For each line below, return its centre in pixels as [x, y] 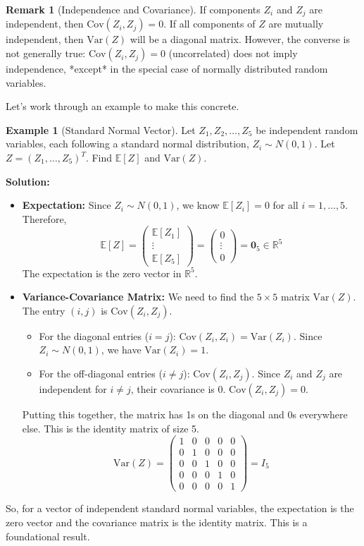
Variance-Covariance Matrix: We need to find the [138, 297]
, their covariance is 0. [178, 388]
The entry [44, 310]
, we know [198, 205]
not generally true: [46, 53]
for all [285, 205]
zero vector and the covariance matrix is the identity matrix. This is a [157, 522]
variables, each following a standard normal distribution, [127, 144]
